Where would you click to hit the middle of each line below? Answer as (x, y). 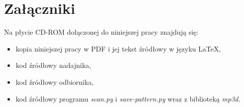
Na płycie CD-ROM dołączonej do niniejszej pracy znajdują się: (101, 32)
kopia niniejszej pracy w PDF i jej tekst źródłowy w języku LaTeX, (118, 48)
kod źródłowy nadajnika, (53, 65)
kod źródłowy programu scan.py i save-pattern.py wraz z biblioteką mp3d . (128, 98)
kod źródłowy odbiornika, (55, 81)
